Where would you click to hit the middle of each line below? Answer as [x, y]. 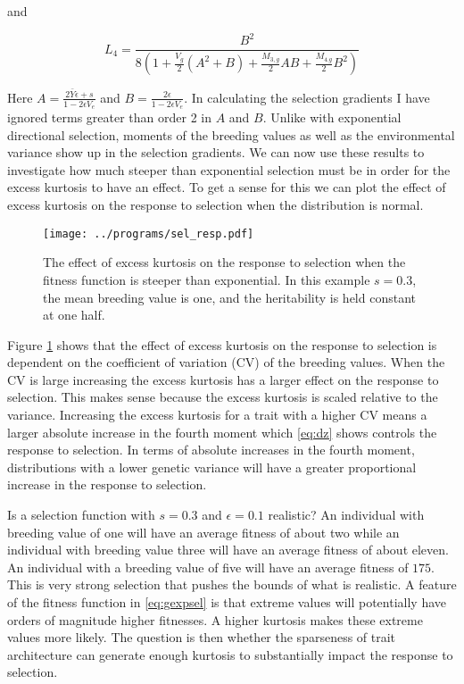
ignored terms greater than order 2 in [109, 117]
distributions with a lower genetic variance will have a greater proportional [212, 467]
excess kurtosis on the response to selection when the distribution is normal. [215, 205]
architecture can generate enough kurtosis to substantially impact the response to [230, 654]
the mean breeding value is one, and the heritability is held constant [229, 297]
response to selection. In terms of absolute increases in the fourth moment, [211, 450]
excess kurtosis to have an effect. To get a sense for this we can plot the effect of [227, 187]
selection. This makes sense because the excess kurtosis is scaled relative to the [223, 397]
